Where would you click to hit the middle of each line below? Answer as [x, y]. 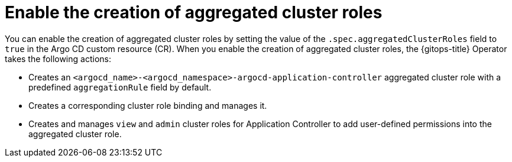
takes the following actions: [58, 59]
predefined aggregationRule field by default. [120, 87]
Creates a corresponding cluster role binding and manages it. [148, 105]
